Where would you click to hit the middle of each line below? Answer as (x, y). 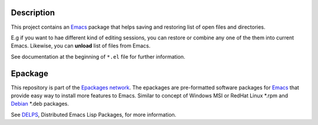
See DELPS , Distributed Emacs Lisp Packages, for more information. (94, 114)
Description (33, 13)
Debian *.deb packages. (40, 104)
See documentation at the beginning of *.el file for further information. (98, 56)
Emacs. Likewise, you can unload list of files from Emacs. (81, 46)
